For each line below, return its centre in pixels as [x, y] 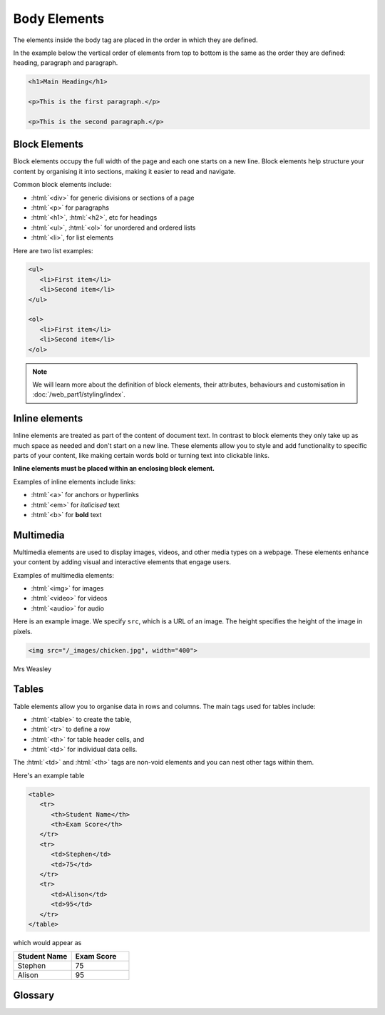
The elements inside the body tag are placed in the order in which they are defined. [135, 40]
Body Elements [59, 19]
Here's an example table [49, 775]
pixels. [23, 631]
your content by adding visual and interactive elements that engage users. [122, 562]
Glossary [34, 995]
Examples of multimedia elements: [63, 575]
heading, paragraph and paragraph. [66, 63]
